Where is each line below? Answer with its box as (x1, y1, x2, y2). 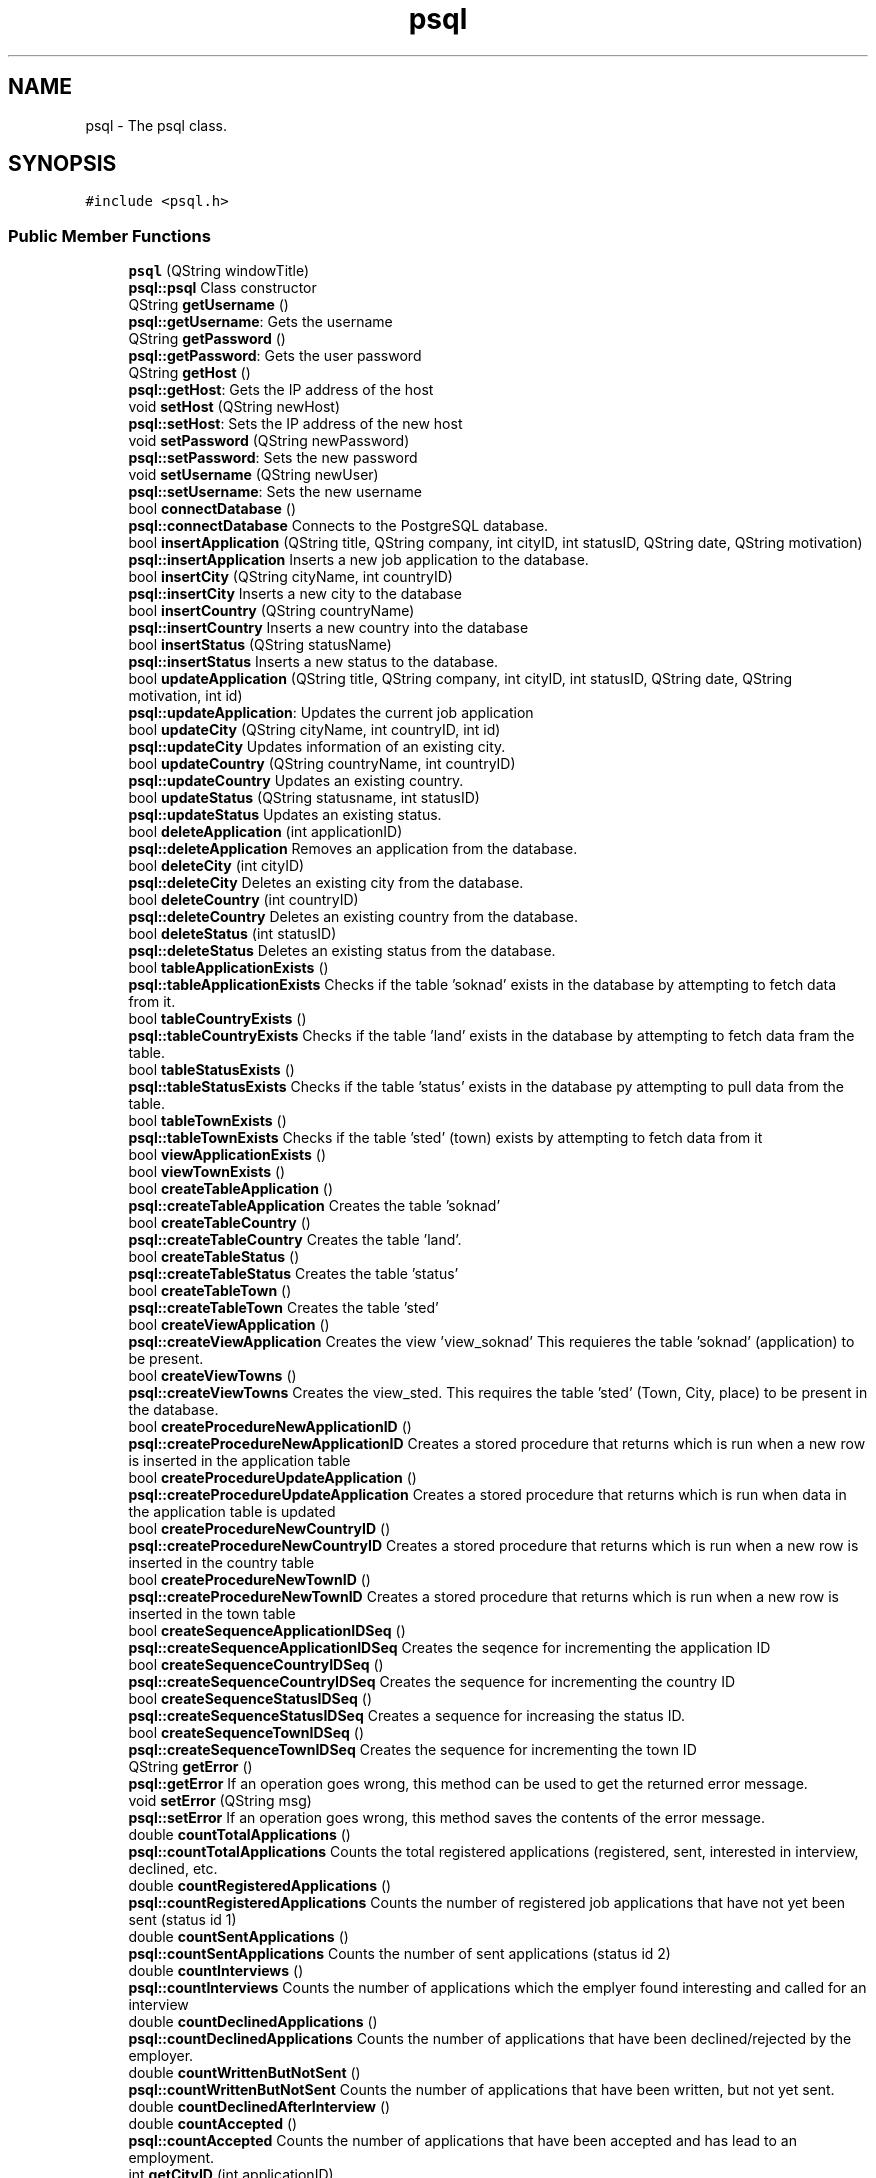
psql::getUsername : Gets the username (128, 313, 393, 331)
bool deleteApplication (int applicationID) (128, 823, 403, 841)
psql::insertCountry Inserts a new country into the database (128, 619, 529, 637)
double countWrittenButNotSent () (128, 2064, 361, 2082)
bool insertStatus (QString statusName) (128, 636, 392, 654)
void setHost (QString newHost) (128, 398, 341, 416)
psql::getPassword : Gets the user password (128, 347, 422, 365)
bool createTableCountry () (128, 1214, 311, 1232)
